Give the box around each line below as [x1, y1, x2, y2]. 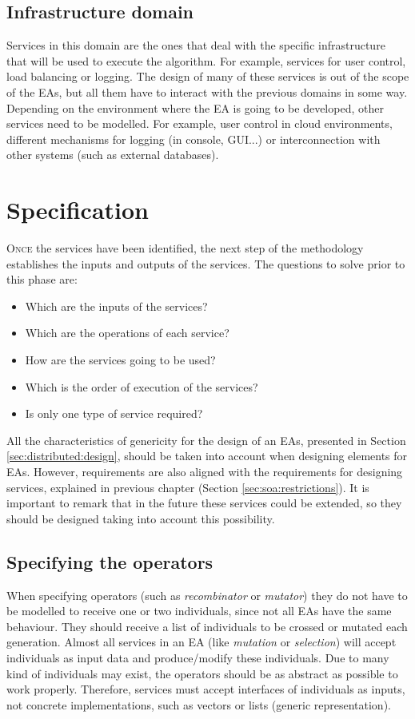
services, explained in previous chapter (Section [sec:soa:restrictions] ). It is [6, 479, 369, 495]
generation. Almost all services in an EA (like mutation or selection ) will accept [6, 634, 397, 650]
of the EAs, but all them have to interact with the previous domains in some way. [6, 83, 408, 100]
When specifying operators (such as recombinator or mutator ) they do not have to [6, 586, 408, 603]
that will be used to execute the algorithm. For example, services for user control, [6, 52, 406, 69]
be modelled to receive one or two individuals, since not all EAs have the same [6, 602, 392, 619]
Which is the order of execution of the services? [25, 378, 258, 395]
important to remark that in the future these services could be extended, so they [6, 495, 402, 511]
